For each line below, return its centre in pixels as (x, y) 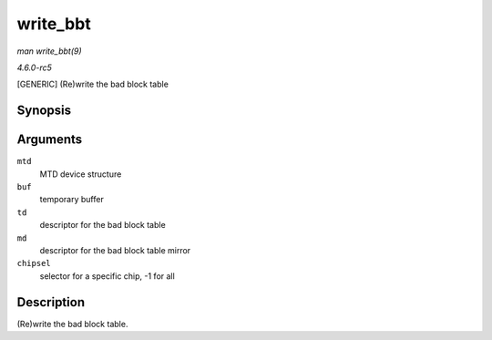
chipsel (34, 263)
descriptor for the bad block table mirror (115, 250)
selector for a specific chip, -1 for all (107, 276)
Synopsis (44, 111)
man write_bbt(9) (49, 51)
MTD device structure (81, 174)
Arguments (50, 140)
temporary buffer (72, 200)
